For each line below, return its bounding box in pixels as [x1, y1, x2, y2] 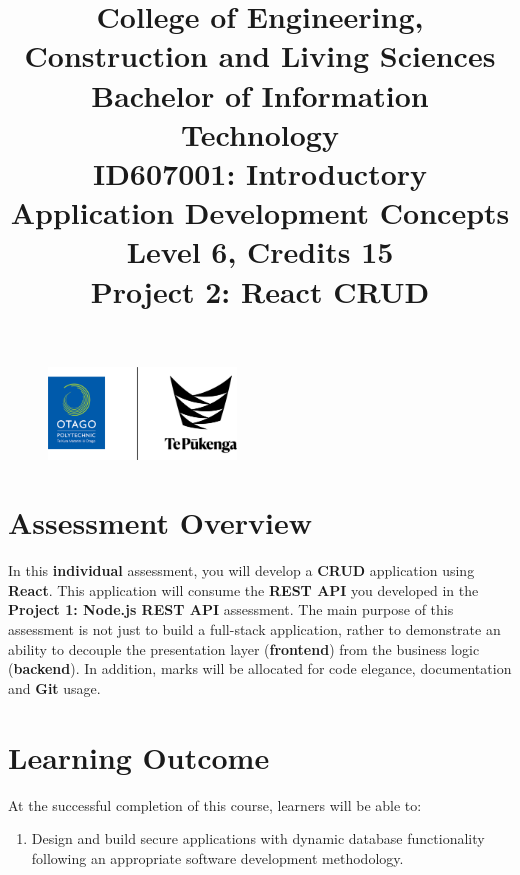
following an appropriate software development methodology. [31, 847, 404, 868]
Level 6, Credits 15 [126, 231, 394, 272]
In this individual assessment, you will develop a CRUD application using [8, 560, 475, 581]
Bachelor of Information [91, 74, 429, 115]
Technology [181, 113, 339, 154]
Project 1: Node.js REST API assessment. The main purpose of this [8, 599, 454, 620]
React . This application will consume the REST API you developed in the [8, 579, 479, 600]
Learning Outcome [8, 736, 270, 777]
